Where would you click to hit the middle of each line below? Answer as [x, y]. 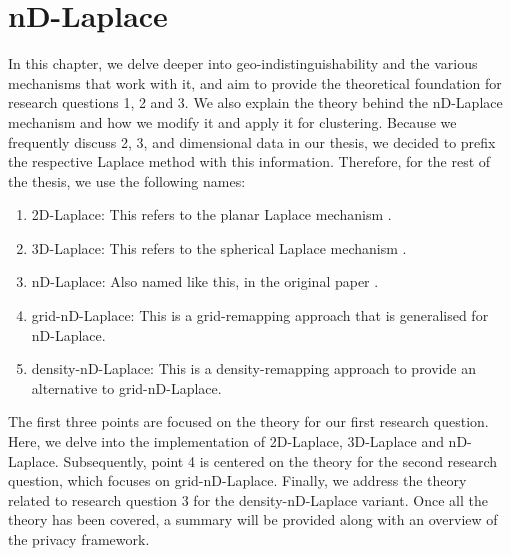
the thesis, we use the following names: [127, 180]
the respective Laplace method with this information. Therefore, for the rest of [249, 161]
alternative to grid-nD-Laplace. [126, 387]
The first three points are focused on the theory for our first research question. [248, 421]
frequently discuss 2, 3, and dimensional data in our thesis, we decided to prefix [252, 141]
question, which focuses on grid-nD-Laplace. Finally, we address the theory [237, 480]
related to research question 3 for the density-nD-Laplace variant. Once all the [248, 499]
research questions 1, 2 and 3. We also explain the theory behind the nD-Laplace [255, 102]
